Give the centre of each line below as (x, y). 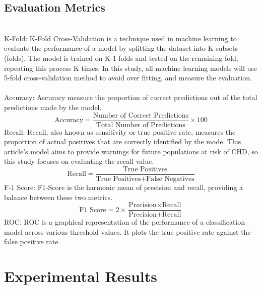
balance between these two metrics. (58, 197)
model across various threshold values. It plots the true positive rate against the (127, 231)
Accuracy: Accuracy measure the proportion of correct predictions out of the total (131, 97)
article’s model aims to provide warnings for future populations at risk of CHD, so (131, 151)
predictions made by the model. (53, 107)
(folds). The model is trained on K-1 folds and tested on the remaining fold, (121, 58)
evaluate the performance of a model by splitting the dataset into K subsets (121, 48)
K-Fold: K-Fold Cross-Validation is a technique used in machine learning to (120, 38)
